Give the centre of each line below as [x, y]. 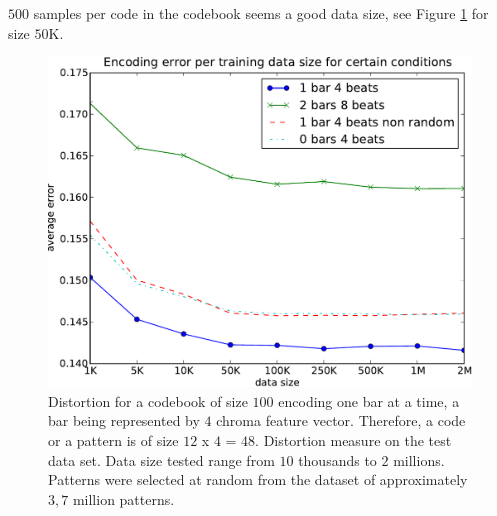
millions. [419, 459]
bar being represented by [124, 420]
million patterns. [123, 498]
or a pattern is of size [113, 439]
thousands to [337, 459]
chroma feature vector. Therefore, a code [341, 420]
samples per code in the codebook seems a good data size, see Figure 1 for [261, 13]
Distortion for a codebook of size [148, 400]
